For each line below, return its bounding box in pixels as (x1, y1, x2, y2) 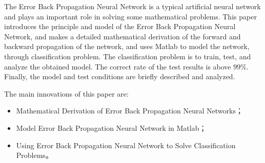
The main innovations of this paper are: (4, 88, 129, 99)
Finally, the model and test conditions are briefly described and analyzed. (4, 71, 235, 82)
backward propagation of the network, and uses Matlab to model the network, (4, 41, 250, 52)
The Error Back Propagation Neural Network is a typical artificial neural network (4, 1, 261, 11)
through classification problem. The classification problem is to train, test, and (4, 51, 251, 61)
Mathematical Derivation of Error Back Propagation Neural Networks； (16, 105, 243, 116)
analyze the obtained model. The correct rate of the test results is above (4, 61, 231, 72)
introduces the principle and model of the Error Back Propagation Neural (4, 21, 236, 32)
